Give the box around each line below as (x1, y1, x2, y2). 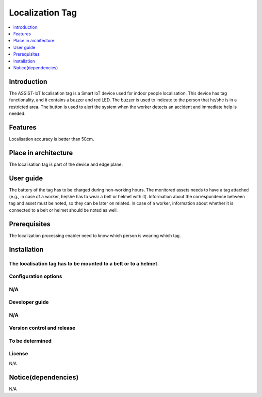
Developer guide (9, 299, 49, 305)
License (9, 350, 29, 357)
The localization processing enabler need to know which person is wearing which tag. (9, 233, 181, 238)
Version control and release (9, 325, 76, 332)
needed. (9, 111, 26, 116)
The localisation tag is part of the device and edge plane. (9, 161, 123, 167)
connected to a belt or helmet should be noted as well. (9, 207, 118, 213)
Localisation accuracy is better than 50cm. (9, 136, 94, 142)
